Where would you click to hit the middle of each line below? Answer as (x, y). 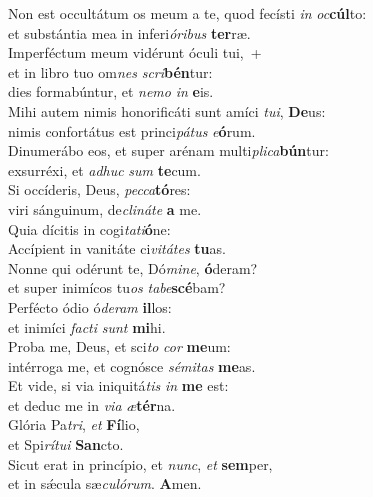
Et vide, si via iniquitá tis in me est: (118, 385)
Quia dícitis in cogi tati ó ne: (89, 228)
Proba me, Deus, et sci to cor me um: (119, 346)
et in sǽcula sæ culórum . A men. (105, 483)
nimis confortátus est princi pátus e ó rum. (132, 130)
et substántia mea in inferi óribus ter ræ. (129, 32)
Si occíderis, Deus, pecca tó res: (99, 189)
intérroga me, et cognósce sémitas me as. (132, 365)
